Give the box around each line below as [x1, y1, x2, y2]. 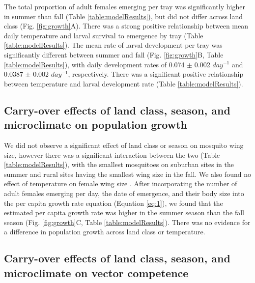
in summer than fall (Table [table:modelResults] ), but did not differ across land [4, 11, 243, 21]
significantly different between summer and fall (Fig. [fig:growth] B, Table [4, 49, 224, 59]
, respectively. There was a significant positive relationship [68, 69, 244, 79]
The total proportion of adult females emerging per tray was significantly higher [4, 1, 245, 11]
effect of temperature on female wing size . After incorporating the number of [4, 178, 237, 189]
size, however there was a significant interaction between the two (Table [4, 149, 220, 160]
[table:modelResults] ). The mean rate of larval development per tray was [4, 40, 223, 50]
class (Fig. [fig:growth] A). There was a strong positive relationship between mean [4, 21, 249, 31]
